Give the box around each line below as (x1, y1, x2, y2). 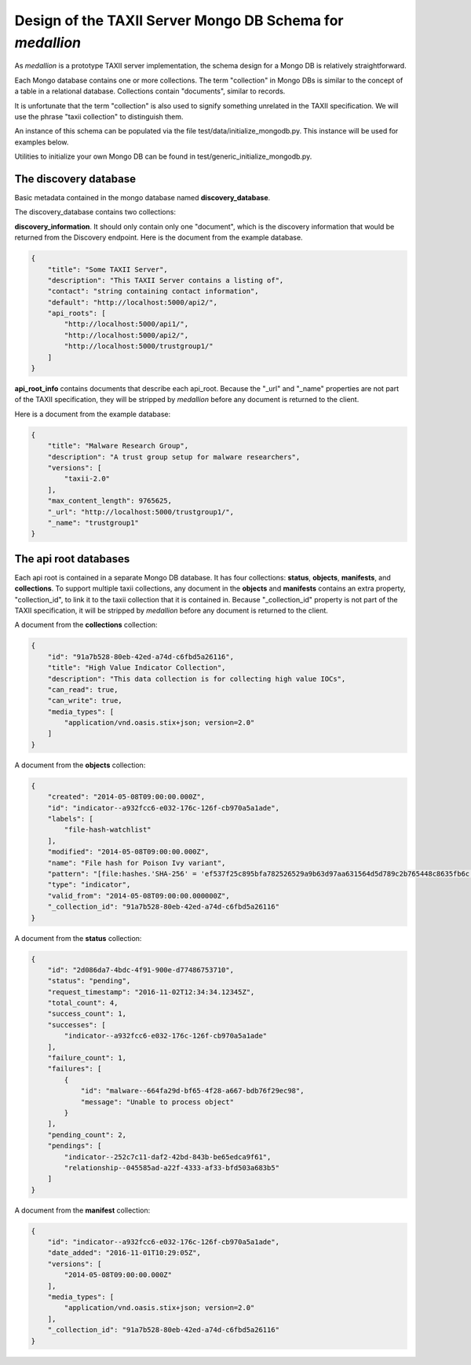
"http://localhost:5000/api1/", (64, 320, 188, 329)
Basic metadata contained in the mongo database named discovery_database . (14, 192, 271, 202)
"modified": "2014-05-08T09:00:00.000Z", (47, 847, 210, 856)
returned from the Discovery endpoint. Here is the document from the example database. (14, 232, 303, 243)
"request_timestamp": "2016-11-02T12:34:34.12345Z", (47, 987, 255, 997)
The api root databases (14, 552, 130, 565)
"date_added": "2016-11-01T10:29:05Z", (47, 1249, 202, 1257)
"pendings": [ (47, 1141, 102, 1151)
